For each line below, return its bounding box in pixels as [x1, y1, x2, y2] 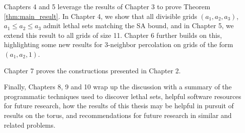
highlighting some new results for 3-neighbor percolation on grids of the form [4, 39, 233, 50]
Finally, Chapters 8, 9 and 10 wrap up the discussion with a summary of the [4, 82, 232, 92]
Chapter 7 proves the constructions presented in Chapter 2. [4, 65, 181, 75]
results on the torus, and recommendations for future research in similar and [4, 110, 232, 120]
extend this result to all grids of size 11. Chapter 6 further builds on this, [4, 30, 222, 40]
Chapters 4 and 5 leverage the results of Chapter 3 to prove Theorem [4, 1, 210, 11]
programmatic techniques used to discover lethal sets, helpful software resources [4, 91, 242, 101]
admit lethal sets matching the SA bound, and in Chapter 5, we [43, 20, 234, 31]
